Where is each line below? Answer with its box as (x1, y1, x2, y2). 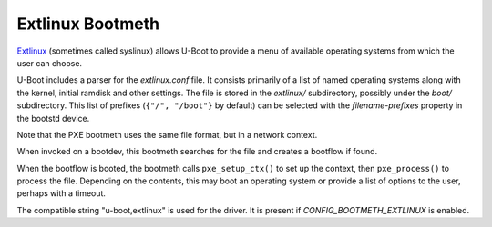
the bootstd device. (16, 113, 90, 123)
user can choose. (16, 57, 82, 68)
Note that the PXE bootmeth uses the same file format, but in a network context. (16, 129, 318, 140)
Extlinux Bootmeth (16, 14, 159, 34)
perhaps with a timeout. (16, 188, 107, 199)
